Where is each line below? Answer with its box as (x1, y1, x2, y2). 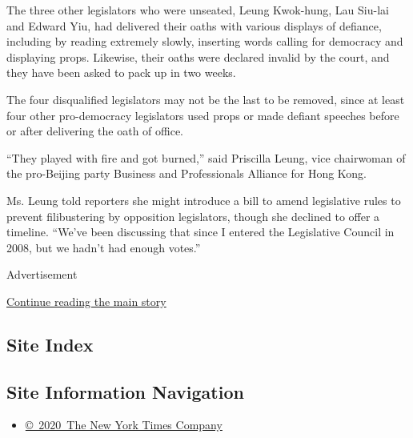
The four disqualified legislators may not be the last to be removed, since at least (6, 90, 405, 107)
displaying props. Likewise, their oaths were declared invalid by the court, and (6, 48, 390, 65)
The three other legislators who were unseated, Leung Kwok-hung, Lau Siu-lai (6, 2, 389, 18)
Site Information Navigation (6, 379, 244, 404)
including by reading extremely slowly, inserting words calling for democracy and (6, 33, 403, 50)
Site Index (6, 332, 94, 356)
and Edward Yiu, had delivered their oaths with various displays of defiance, (6, 17, 382, 34)
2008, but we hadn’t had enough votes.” (6, 239, 201, 255)
